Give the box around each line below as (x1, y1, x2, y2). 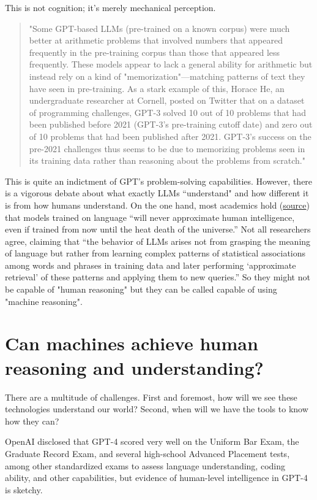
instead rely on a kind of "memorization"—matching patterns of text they (29, 69, 305, 82)
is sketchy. (5, 483, 43, 496)
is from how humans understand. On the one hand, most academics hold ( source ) (5, 198, 310, 211)
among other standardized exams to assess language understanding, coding (5, 459, 285, 472)
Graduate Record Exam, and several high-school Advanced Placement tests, (5, 447, 290, 460)
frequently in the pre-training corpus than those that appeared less (29, 45, 280, 58)
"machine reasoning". (5, 294, 83, 307)
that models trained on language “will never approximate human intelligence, (5, 210, 295, 223)
